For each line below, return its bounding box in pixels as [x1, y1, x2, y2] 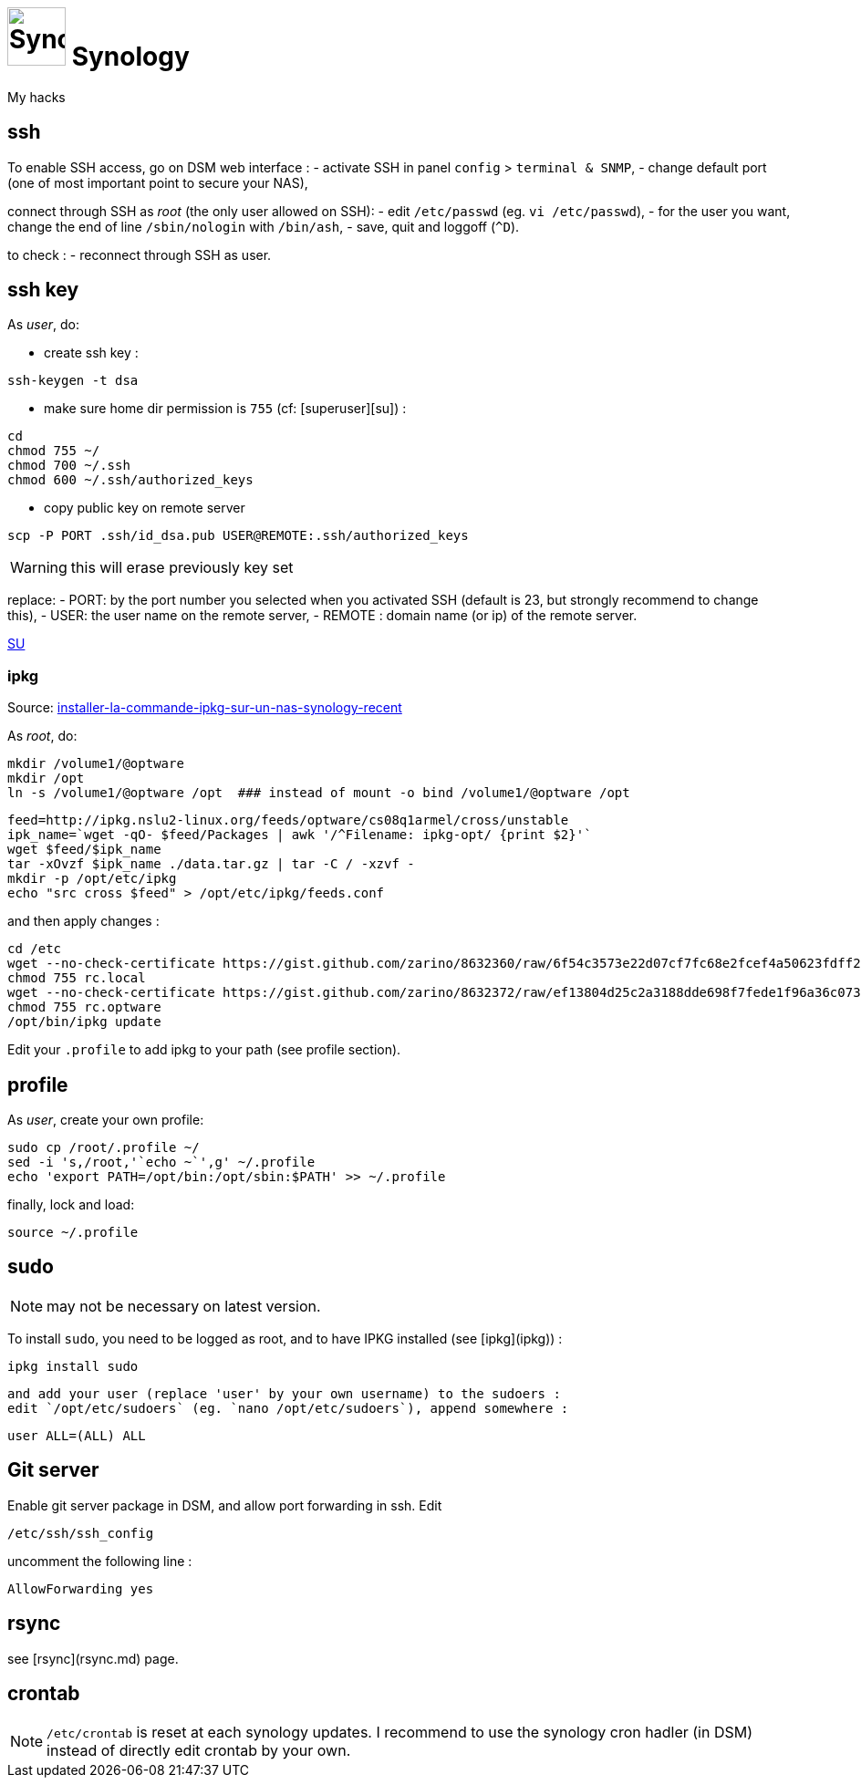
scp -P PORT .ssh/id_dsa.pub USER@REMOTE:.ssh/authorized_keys [7, 528, 469, 544]
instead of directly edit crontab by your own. [47, 1741, 351, 1760]
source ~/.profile [7, 1225, 139, 1240]
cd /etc [7, 941, 62, 957]
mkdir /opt [7, 771, 85, 786]
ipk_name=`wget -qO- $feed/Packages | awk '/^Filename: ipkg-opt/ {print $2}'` [7, 827, 592, 843]
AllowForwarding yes [7, 1581, 154, 1596]
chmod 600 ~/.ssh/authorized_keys [7, 472, 254, 488]
